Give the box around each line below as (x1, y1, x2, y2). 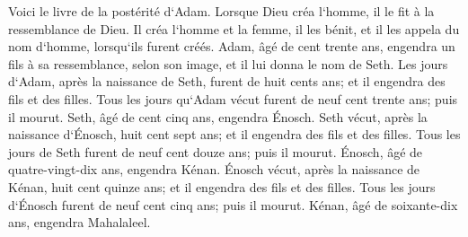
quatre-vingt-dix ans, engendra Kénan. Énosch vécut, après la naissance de (8, 160, 420, 179)
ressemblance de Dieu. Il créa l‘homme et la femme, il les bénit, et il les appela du (8, 19, 460, 38)
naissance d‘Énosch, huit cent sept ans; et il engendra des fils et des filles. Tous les (8, 125, 461, 144)
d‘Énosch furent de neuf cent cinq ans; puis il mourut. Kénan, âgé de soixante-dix (8, 195, 458, 214)
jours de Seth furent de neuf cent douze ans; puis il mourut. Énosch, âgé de (8, 142, 423, 161)
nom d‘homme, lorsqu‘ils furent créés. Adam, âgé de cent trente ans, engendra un (8, 37, 455, 56)
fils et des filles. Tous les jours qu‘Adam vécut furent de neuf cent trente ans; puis (8, 89, 458, 108)
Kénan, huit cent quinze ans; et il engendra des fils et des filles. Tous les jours (8, 177, 436, 196)
